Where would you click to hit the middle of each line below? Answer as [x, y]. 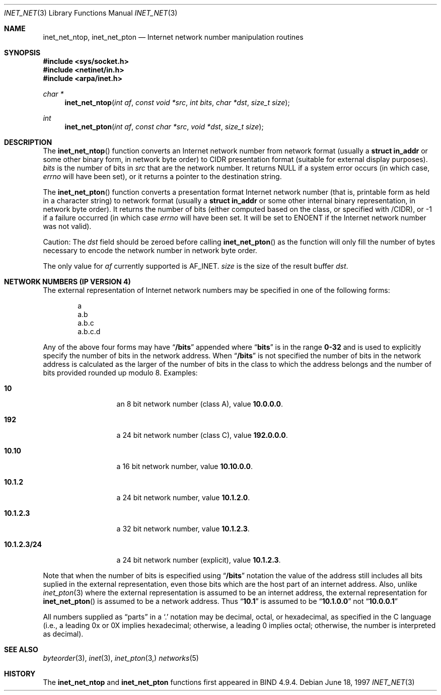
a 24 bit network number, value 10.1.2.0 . [183, 497]
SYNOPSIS [22, 53]
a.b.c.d [89, 331]
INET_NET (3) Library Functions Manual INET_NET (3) [91, 13]
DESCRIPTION [28, 142]
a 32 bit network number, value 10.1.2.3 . [183, 529]
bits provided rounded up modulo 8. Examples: [120, 373]
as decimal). [63, 634]
